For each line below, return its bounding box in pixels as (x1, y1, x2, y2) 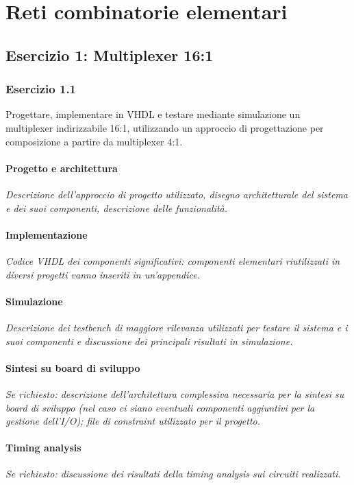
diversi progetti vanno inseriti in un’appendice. (5, 267, 200, 281)
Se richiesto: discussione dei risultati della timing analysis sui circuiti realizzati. (5, 466, 341, 481)
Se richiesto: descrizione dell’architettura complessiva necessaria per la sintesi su (5, 386, 344, 401)
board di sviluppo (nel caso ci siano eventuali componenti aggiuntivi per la (5, 400, 315, 414)
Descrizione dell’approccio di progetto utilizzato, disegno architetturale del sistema (5, 187, 348, 201)
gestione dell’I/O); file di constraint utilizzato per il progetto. (5, 414, 261, 428)
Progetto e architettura (5, 161, 118, 175)
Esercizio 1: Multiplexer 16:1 (5, 44, 214, 65)
